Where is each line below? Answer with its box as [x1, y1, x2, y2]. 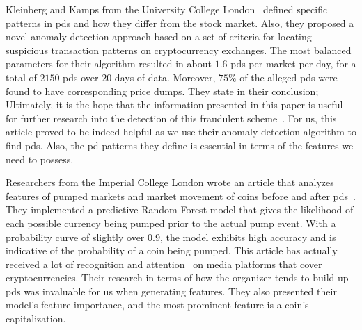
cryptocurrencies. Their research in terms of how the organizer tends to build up [6, 270, 349, 285]
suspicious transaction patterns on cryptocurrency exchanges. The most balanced [6, 42, 352, 57]
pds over [63, 69, 99, 84]
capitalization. [6, 311, 66, 326]
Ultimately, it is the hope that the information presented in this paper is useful [6, 97, 343, 112]
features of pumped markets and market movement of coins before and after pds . [6, 188, 356, 203]
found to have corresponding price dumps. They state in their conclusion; [6, 83, 319, 98]
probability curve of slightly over [6, 229, 145, 244]
